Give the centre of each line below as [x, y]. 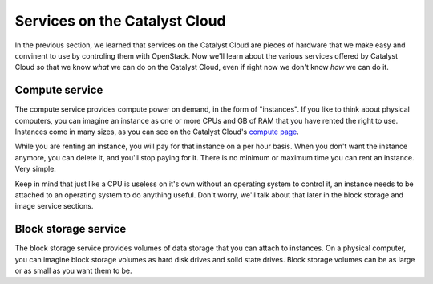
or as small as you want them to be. [73, 271]
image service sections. [54, 206]
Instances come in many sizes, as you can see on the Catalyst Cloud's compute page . [157, 132]
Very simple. [35, 169]
